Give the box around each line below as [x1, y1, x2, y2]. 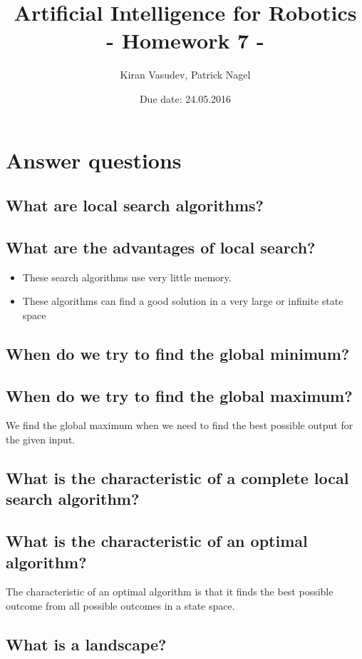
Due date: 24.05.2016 [139, 91, 232, 106]
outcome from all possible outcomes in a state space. [6, 598, 235, 613]
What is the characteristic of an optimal [6, 530, 308, 552]
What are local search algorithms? [6, 194, 264, 216]
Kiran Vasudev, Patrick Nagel [120, 67, 251, 82]
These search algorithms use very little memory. [22, 269, 232, 284]
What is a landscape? [6, 633, 167, 655]
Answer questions [6, 145, 182, 174]
